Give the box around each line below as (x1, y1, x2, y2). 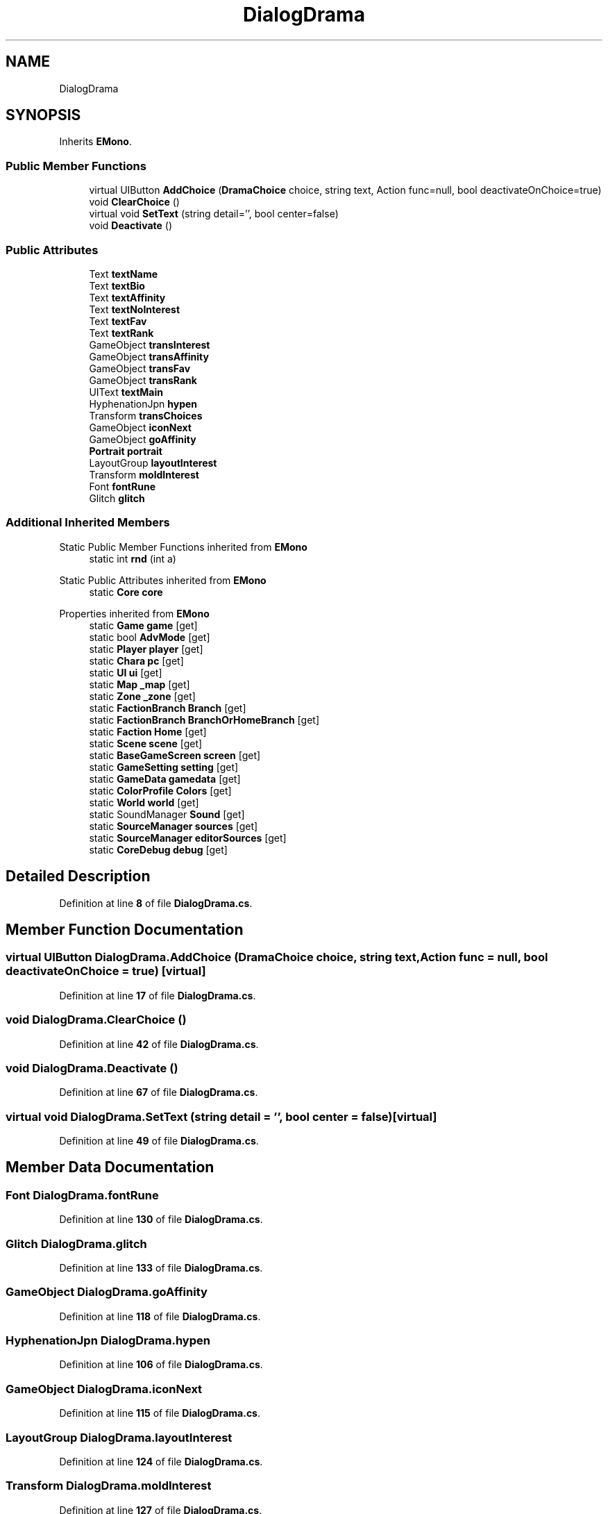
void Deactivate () (89, 219, 173, 232)
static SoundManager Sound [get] (89, 808, 245, 820)
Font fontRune (89, 480, 155, 492)
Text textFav (89, 315, 147, 327)
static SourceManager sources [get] (89, 820, 258, 832)
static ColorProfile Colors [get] (89, 784, 232, 797)
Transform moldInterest (89, 468, 199, 481)
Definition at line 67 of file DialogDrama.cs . (59, 1086, 258, 1099)
